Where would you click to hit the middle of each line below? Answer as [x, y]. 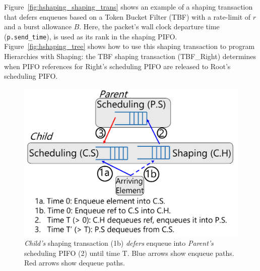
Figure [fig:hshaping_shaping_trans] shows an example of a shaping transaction [128, 7]
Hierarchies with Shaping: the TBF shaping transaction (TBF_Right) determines [130, 56]
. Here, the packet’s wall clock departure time [149, 26]
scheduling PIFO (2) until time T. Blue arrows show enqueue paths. [129, 253]
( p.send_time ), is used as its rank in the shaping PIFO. [91, 36]
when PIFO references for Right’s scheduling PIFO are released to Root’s [117, 66]
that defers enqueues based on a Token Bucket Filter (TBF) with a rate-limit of [127, 16]
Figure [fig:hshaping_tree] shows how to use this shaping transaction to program [129, 46]
